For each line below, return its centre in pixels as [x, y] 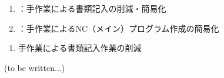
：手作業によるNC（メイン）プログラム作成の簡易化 [118, 28]
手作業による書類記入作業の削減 [80, 48]
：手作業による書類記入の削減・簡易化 [92, 8]
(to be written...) [35, 67]
